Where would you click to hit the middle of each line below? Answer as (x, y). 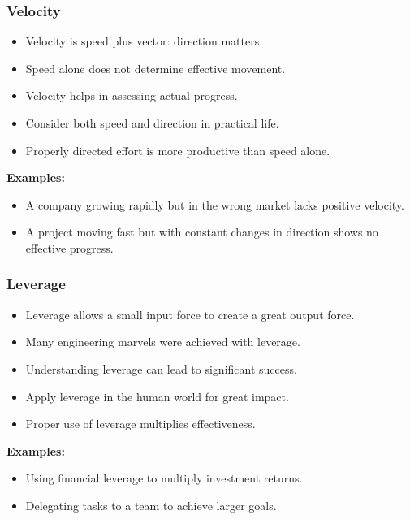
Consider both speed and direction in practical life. (152, 123)
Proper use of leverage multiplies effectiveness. (140, 424)
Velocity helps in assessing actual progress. (132, 95)
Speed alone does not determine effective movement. (155, 68)
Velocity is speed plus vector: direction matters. (144, 41)
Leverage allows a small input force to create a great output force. (190, 314)
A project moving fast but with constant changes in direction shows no (202, 232)
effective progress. (69, 247)
